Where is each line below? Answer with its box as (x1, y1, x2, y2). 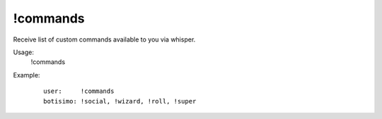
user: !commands (43, 87, 115, 95)
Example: (13, 70, 40, 79)
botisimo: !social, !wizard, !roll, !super (43, 97, 197, 105)
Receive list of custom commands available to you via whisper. (13, 35, 196, 44)
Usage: (13, 48, 35, 56)
